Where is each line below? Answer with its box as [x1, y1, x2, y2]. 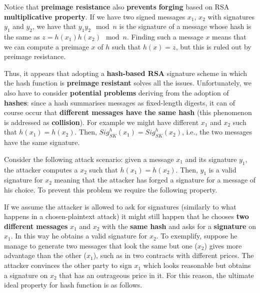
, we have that [32, 21, 76, 31]
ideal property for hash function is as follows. [4, 279, 142, 290]
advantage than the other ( [4, 250, 86, 260]
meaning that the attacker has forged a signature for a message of [54, 174, 256, 185]
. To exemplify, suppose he [156, 230, 237, 241]
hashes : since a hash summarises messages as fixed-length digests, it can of [4, 97, 235, 107]
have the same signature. [4, 137, 80, 147]
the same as [4, 31, 40, 41]
